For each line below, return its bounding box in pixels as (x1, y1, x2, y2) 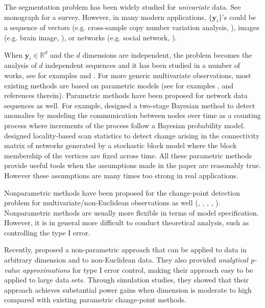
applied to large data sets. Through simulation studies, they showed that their (4, 274, 249, 285)
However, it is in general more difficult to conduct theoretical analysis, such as (4, 217, 249, 228)
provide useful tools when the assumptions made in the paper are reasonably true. (4, 160, 261, 171)
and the (50, 49, 74, 60)
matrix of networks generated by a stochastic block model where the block (4, 140, 237, 151)
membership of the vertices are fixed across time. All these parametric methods (4, 150, 252, 160)
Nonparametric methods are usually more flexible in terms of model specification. (4, 207, 259, 218)
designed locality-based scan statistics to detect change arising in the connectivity (4, 130, 260, 140)
